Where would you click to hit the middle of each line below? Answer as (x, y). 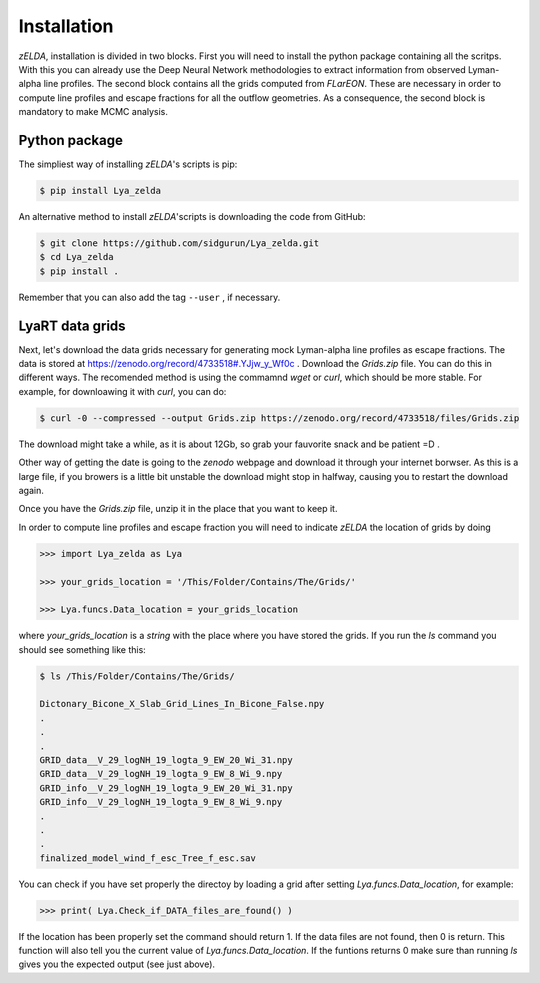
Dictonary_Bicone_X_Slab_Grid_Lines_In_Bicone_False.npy (182, 704)
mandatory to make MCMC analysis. (93, 112)
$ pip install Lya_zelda (100, 190)
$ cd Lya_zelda (76, 257)
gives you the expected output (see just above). (116, 964)
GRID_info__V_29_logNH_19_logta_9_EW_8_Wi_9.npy (161, 802)
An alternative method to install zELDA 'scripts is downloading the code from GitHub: (192, 216)
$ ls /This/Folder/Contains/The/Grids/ (137, 676)
